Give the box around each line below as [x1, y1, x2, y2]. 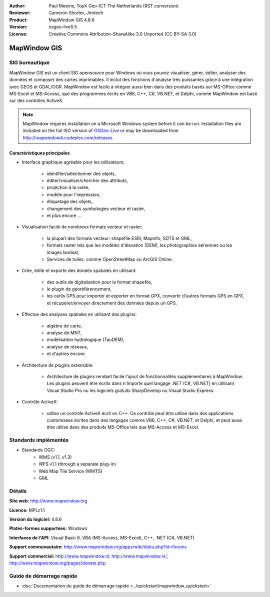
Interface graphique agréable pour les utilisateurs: [21, 159, 125, 165]
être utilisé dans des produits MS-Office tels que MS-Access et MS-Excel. [46, 424, 199, 430]
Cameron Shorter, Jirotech [48, 10, 103, 16]
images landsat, [46, 249, 79, 255]
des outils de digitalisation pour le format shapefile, [46, 279, 152, 285]
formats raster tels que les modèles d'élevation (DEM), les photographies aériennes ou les [46, 242, 232, 248]
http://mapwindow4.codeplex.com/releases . [22, 134, 114, 140]
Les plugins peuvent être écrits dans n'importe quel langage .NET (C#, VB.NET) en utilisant [46, 380, 234, 386]
